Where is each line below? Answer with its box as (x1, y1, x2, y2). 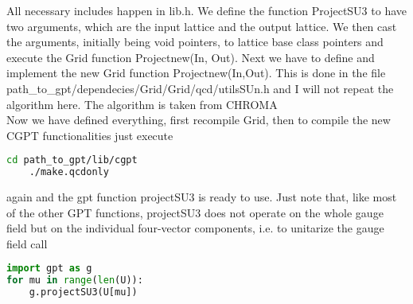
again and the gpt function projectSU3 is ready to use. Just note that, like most (6, 189, 397, 205)
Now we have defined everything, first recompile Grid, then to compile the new (6, 111, 391, 128)
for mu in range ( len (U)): (6, 275, 143, 286)
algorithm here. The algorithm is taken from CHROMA (6, 95, 278, 112)
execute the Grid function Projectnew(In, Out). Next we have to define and (6, 49, 375, 65)
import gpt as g (6, 263, 92, 275)
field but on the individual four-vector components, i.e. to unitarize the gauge (6, 220, 384, 236)
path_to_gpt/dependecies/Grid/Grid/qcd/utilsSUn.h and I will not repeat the (6, 80, 394, 96)
